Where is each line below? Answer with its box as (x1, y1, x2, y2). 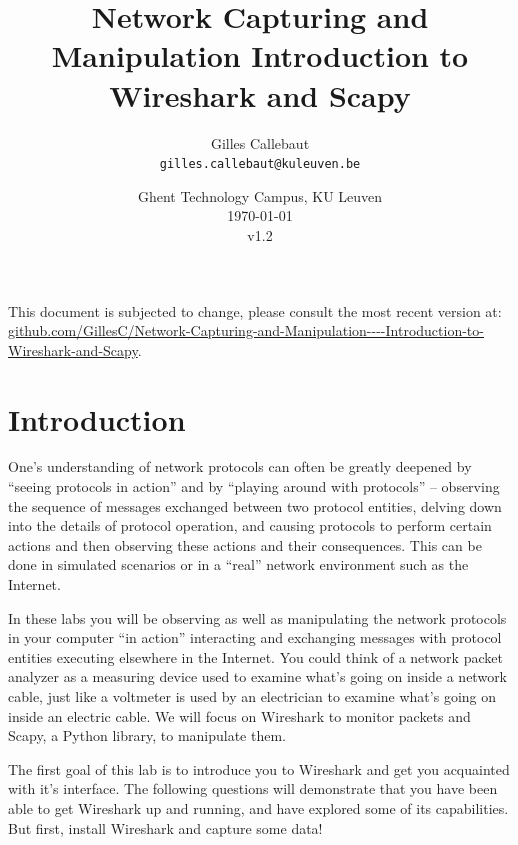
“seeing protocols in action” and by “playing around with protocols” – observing (8, 476, 500, 497)
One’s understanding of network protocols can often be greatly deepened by (8, 456, 472, 477)
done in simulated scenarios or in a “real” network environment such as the (8, 554, 469, 575)
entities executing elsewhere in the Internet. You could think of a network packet (8, 646, 503, 667)
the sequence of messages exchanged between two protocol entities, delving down (8, 495, 502, 516)
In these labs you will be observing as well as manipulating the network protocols (8, 607, 507, 628)
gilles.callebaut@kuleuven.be (159, 157, 361, 172)
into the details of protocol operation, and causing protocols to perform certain (8, 515, 492, 536)
